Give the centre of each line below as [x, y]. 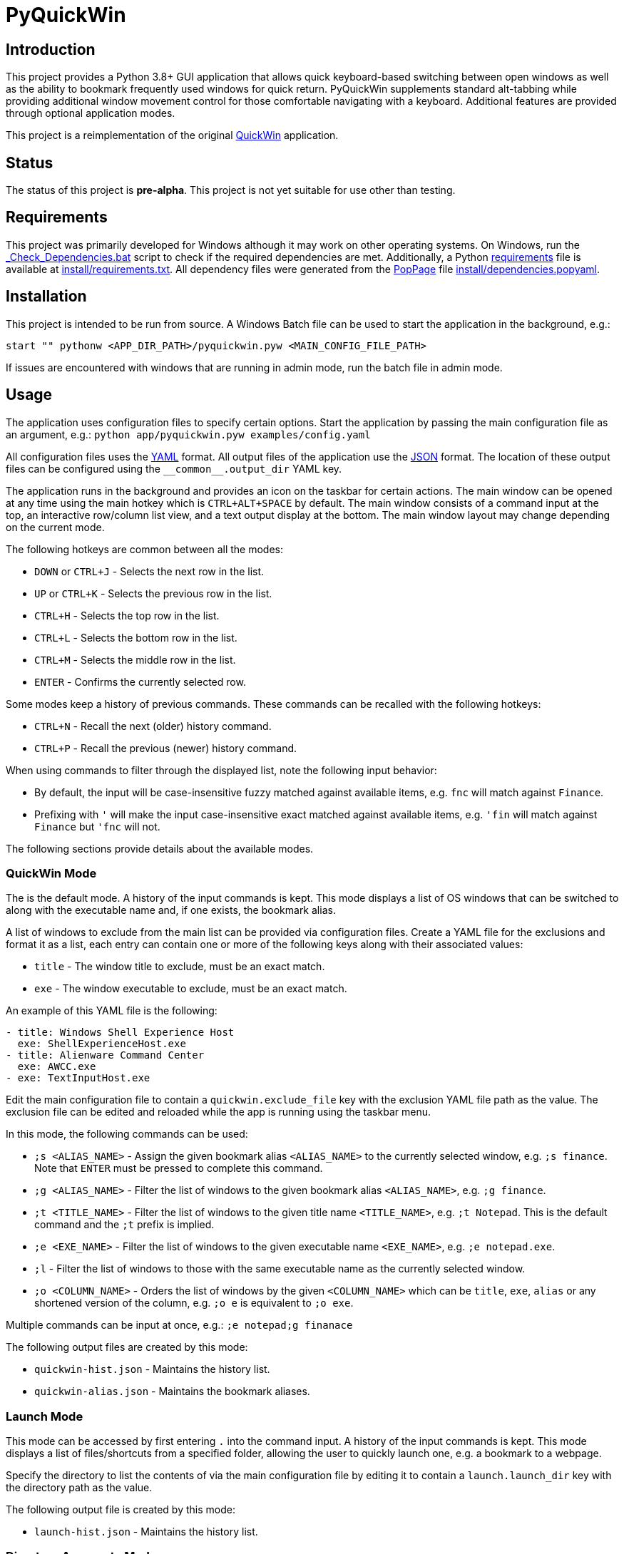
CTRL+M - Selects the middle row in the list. [135, 659]
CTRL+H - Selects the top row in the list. [127, 615]
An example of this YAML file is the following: [112, 1011]
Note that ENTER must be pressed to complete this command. [179, 1168]
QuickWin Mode [51, 873]
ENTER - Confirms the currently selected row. [140, 681]
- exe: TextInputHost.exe [78, 1078]
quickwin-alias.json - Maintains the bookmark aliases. [172, 1391]
